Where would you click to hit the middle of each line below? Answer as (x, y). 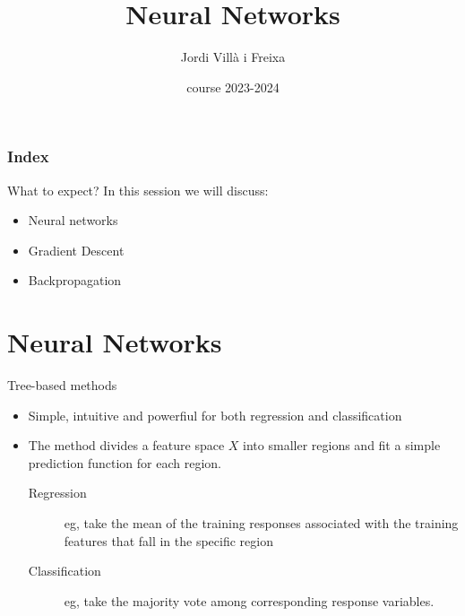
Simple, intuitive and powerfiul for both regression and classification (215, 415)
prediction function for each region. (125, 462)
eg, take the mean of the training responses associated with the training (261, 523)
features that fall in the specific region (168, 540)
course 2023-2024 (233, 87)
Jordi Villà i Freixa (233, 57)
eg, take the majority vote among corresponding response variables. (249, 600)
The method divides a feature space (126, 445)
